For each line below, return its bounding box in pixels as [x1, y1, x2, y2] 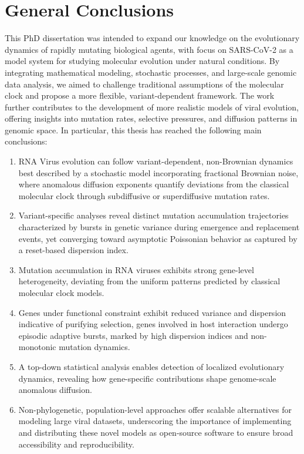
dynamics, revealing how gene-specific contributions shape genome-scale [18, 372, 276, 384]
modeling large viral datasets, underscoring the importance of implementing [18, 415, 292, 427]
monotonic [18, 341, 56, 353]
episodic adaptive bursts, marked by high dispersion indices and [18, 329, 248, 341]
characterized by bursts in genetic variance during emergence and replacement [18, 221, 300, 233]
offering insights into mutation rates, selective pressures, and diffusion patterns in [5, 112, 298, 125]
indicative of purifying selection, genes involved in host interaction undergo [18, 318, 288, 330]
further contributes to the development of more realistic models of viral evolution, [5, 100, 299, 113]
